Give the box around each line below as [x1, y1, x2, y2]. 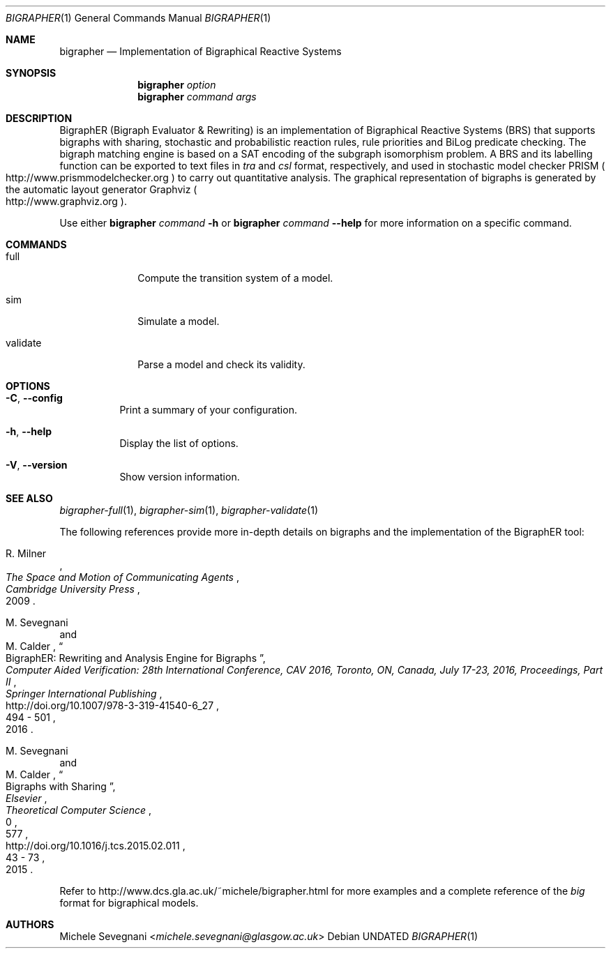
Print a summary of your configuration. [119, 404, 297, 416]
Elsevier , [6, 792, 47, 804]
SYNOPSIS [6, 67, 56, 79]
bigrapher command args [137, 91, 257, 103]
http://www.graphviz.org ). [6, 195, 127, 207]
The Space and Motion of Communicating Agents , [6, 571, 239, 583]
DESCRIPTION [6, 112, 73, 124]
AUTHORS [6, 918, 54, 930]
